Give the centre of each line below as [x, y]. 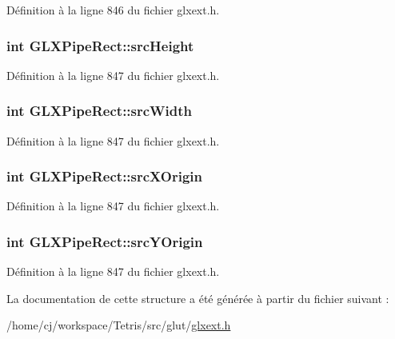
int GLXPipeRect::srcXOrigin [104, 176]
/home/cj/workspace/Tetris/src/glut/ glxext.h [119, 325]
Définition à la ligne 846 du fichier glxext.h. [113, 10]
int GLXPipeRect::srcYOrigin [105, 241]
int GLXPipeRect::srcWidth [100, 111]
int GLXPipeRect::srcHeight [100, 45]
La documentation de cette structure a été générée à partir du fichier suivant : [198, 298]
